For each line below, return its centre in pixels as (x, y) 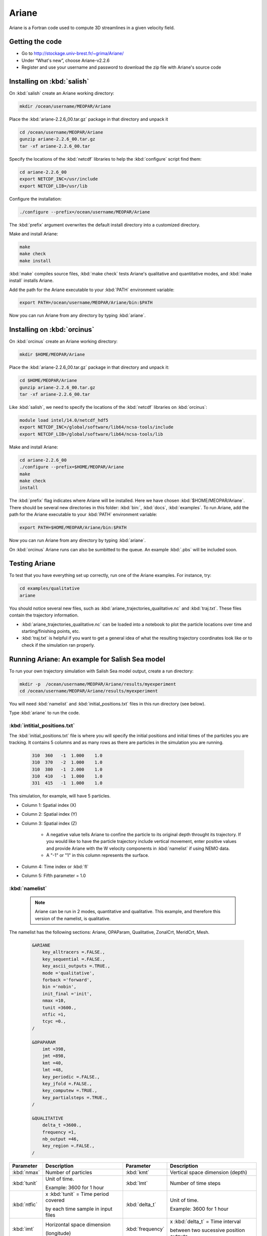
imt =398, (54, 1049)
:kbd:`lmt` (136, 1183)
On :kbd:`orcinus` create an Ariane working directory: (64, 342)
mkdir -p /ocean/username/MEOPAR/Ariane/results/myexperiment (98, 684)
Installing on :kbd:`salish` (49, 82)
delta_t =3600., (62, 1125)
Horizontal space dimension (78, 1225)
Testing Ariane (32, 564)
